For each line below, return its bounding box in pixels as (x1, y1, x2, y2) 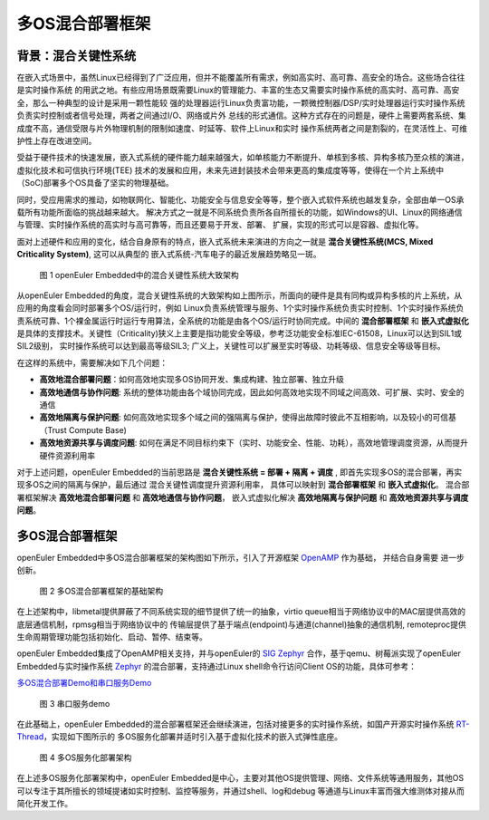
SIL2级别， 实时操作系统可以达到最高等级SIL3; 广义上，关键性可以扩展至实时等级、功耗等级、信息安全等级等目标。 (16, 341, 446, 352)
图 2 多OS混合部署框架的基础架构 (39, 585, 164, 596)
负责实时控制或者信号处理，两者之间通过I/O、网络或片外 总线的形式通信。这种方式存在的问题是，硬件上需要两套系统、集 (16, 110, 466, 121)
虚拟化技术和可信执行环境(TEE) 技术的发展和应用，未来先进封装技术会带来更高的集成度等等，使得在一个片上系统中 (16, 164, 445, 176)
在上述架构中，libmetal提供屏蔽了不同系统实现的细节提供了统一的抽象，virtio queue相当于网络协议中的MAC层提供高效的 (16, 606, 466, 617)
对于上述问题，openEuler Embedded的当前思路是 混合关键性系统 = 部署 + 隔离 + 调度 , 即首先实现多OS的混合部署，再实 (16, 467, 463, 478)
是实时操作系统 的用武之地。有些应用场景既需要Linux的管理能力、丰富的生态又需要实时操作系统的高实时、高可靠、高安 (16, 84, 460, 95)
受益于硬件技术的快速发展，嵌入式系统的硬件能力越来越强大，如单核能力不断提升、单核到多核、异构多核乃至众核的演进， (16, 152, 469, 163)
